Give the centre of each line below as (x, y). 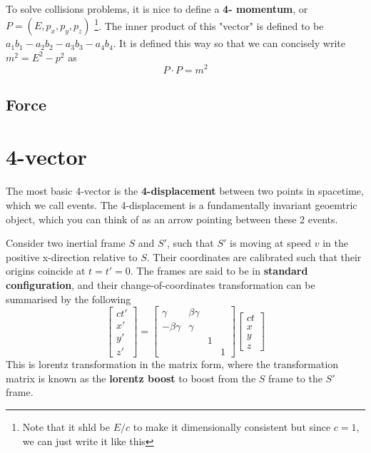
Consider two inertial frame (66, 243)
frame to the (295, 378)
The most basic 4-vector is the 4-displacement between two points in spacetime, (185, 191)
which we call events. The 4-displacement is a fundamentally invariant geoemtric (182, 205)
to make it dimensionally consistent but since (232, 427)
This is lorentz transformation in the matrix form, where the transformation (172, 364)
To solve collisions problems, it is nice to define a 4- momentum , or (157, 9)
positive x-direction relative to (72, 256)
